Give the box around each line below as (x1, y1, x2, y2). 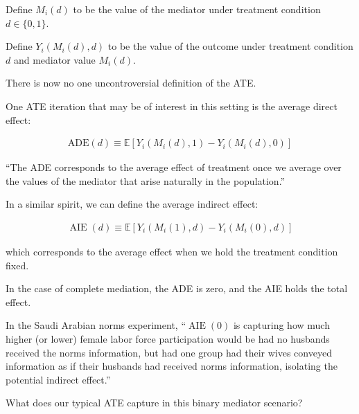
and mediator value (13, 52, 96, 66)
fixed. (6, 258, 29, 272)
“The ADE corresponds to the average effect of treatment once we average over (6, 160, 342, 174)
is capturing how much (233, 318, 330, 332)
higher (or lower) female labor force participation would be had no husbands (6, 331, 330, 345)
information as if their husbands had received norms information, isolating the (6, 359, 338, 373)
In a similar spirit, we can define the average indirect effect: (6, 197, 259, 211)
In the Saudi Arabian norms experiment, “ (6, 318, 186, 332)
